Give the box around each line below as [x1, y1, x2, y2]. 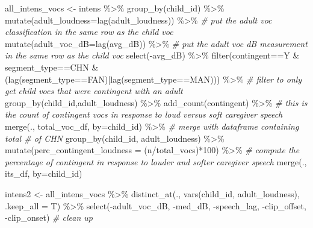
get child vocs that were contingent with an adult [5, 84, 183, 97]
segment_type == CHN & [5, 60, 99, 73]
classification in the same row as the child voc [5, 25, 173, 38]
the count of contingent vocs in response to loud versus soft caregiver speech [5, 108, 283, 121]
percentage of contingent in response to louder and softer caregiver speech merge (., [5, 155, 307, 168]
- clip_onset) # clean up [5, 211, 93, 224]
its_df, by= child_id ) [5, 167, 82, 180]
